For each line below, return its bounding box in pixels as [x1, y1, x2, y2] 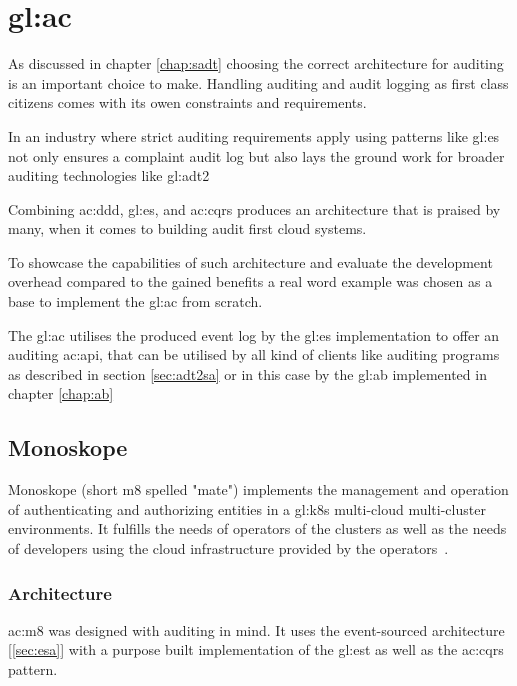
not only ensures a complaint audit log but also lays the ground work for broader [8, 145, 505, 166]
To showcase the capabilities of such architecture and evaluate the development [8, 251, 493, 272]
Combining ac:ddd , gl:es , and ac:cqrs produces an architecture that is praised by [8, 198, 501, 219]
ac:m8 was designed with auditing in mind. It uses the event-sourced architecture [8, 619, 505, 640]
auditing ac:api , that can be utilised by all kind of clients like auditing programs [8, 344, 500, 365]
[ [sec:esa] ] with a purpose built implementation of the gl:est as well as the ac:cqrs [8, 639, 504, 660]
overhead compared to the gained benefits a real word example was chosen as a [8, 271, 493, 292]
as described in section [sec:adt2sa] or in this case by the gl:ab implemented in [8, 363, 487, 384]
